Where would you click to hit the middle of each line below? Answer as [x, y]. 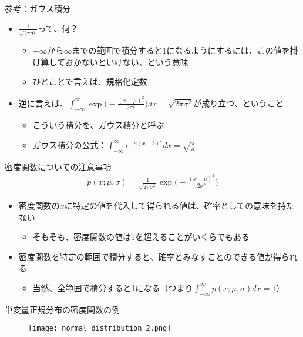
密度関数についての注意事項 [58, 166]
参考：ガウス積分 [38, 8]
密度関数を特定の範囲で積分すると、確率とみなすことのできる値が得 [150, 256]
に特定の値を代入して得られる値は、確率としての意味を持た [179, 205]
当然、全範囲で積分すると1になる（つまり [113, 287]
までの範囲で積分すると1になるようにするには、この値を [181, 50]
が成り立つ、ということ [238, 103]
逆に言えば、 [43, 103]
